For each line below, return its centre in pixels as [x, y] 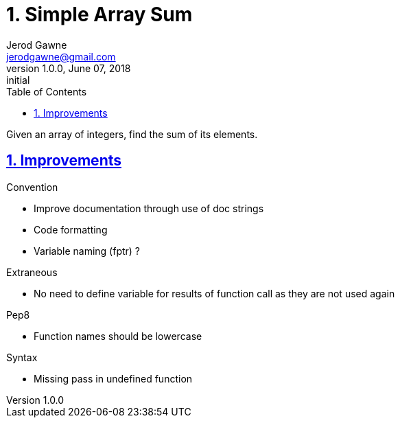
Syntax [22, 357]
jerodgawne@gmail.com [61, 56]
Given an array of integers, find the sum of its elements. [132, 134]
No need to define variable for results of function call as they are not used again [214, 293]
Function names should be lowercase [118, 336]
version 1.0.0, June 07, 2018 [69, 68]
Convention [32, 187]
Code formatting [71, 229]
